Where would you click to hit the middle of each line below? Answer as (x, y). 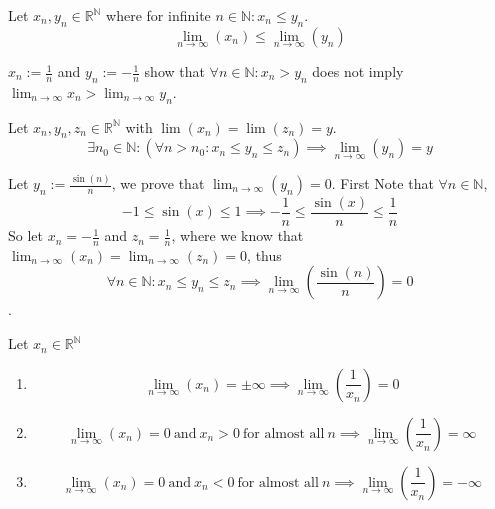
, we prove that (158, 183)
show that (174, 71)
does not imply (358, 71)
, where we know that (237, 235)
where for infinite (158, 15)
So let (25, 235)
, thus (264, 254)
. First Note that (382, 183)
